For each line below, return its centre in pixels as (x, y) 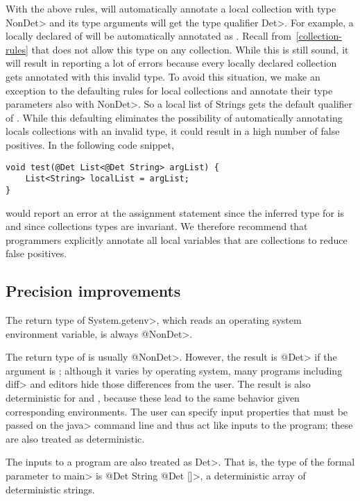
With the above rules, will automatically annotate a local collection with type (171, 8)
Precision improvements (93, 291)
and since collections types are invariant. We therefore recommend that (157, 226)
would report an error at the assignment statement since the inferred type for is (175, 212)
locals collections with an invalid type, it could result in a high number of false (173, 131)
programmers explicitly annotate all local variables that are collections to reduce (177, 239)
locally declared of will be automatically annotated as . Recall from (148, 36)
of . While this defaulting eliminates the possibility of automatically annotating (174, 117)
